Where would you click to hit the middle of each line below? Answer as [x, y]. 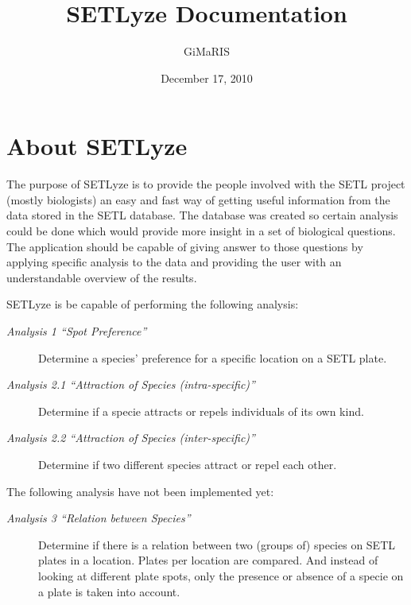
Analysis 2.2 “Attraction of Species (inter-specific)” [131, 438]
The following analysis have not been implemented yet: [140, 491]
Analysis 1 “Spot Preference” [77, 331]
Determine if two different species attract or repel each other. [188, 464]
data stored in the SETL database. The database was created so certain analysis [202, 215]
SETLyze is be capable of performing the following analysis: [153, 304]
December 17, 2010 [207, 78]
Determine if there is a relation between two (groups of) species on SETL [217, 544]
